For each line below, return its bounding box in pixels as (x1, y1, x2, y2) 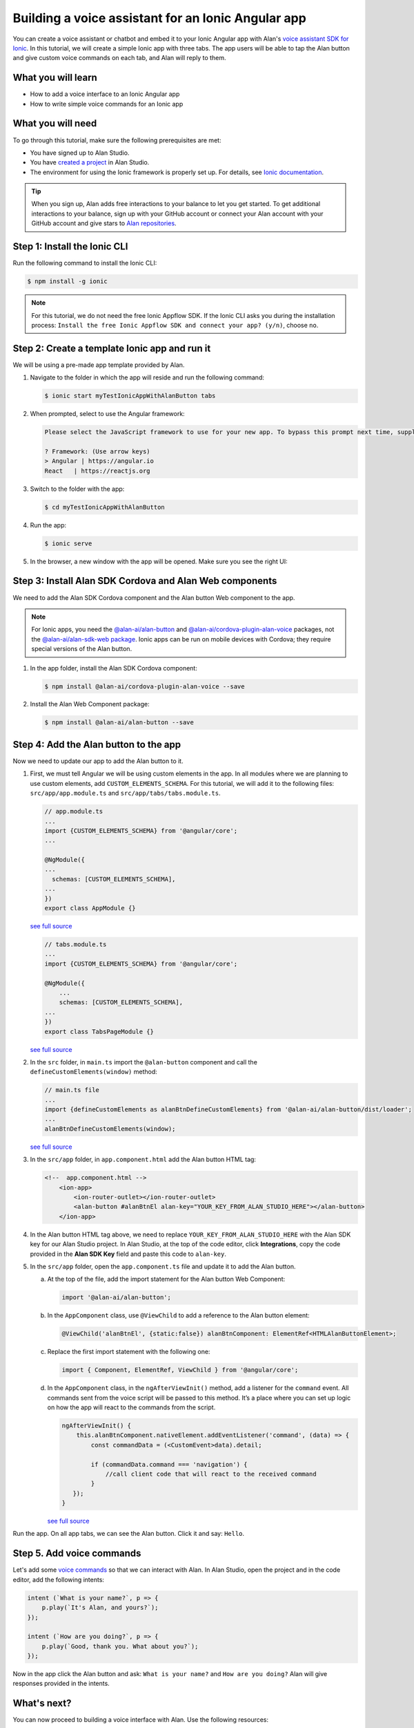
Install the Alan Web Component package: (30, 700, 150, 708)
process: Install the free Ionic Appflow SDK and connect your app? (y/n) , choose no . (31, 321, 319, 329)
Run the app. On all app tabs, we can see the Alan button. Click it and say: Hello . (12, 1530, 245, 1538)
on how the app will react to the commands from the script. (47, 1403, 216, 1411)
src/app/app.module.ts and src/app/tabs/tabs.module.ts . (30, 789, 221, 798)
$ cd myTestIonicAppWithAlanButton (44, 503, 165, 511)
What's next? (12, 1698, 72, 1709)
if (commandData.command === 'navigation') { (90, 1461, 248, 1468)
